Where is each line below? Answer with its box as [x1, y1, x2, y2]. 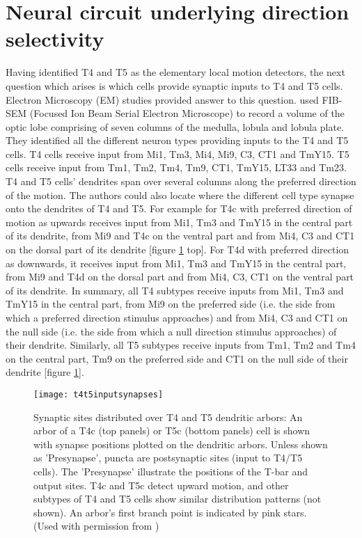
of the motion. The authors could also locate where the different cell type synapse [6, 187, 354, 202]
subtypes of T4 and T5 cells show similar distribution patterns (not [33, 491, 322, 506]
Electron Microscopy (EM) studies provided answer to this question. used [6, 92, 319, 106]
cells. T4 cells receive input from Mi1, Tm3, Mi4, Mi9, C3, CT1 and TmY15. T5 [6, 146, 349, 161]
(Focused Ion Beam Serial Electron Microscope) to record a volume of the [29, 106, 345, 120]
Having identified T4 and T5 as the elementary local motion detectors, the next [6, 65, 345, 79]
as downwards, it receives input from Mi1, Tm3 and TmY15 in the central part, [6, 255, 347, 270]
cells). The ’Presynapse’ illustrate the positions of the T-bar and [33, 464, 308, 478]
